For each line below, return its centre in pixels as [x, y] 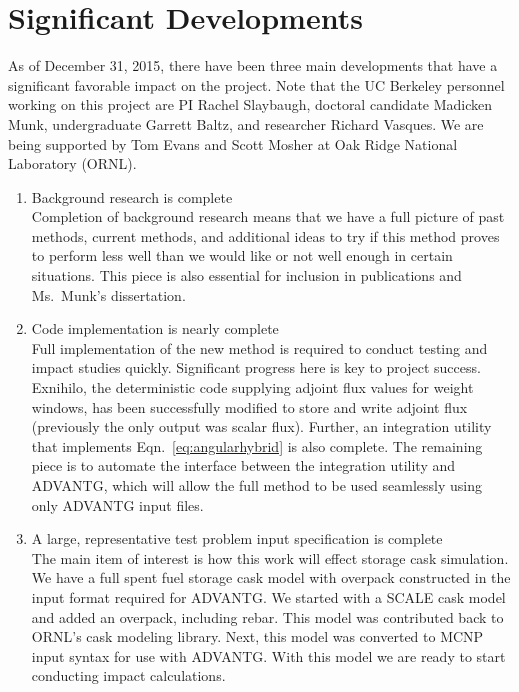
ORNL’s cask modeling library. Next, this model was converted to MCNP [257, 636]
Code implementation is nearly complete [155, 328]
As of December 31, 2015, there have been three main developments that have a [253, 65]
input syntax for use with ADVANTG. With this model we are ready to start [268, 655]
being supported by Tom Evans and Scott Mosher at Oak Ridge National [233, 143]
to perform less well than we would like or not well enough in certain [242, 255]
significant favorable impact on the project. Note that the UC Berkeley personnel [256, 84]
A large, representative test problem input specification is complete [237, 538]
